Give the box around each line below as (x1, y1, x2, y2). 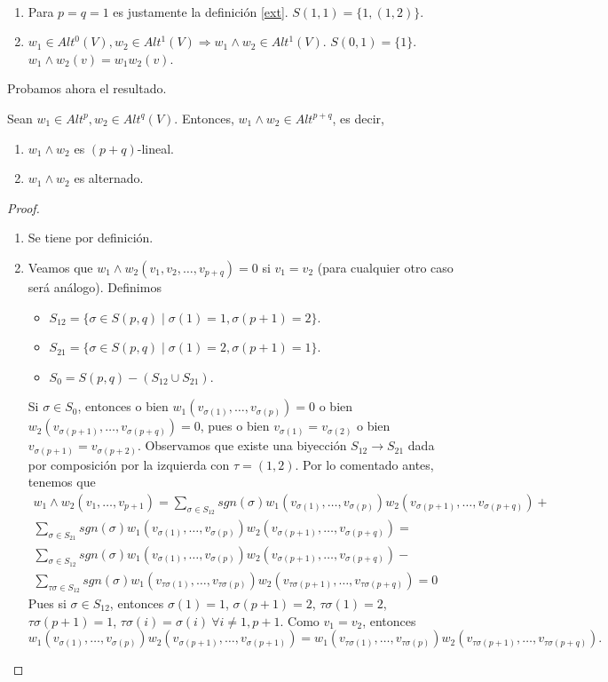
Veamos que (28, 258, 93, 276)
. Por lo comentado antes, (295, 455, 434, 473)
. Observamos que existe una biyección (137, 436, 347, 455)
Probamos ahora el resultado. (7, 79, 167, 98)
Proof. (7, 198, 40, 217)
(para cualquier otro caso (317, 258, 454, 276)
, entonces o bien (77, 397, 169, 416)
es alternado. (74, 169, 144, 187)
